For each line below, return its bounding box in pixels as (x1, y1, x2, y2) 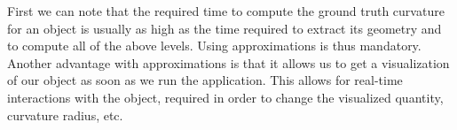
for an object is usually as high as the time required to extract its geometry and (7, 19, 442, 37)
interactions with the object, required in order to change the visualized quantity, (7, 88, 444, 106)
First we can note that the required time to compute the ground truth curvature (7, 2, 445, 19)
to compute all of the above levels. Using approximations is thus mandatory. (7, 36, 422, 55)
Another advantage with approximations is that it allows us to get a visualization (7, 53, 450, 72)
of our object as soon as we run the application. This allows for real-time (7, 71, 403, 89)
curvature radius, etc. (7, 105, 123, 124)
